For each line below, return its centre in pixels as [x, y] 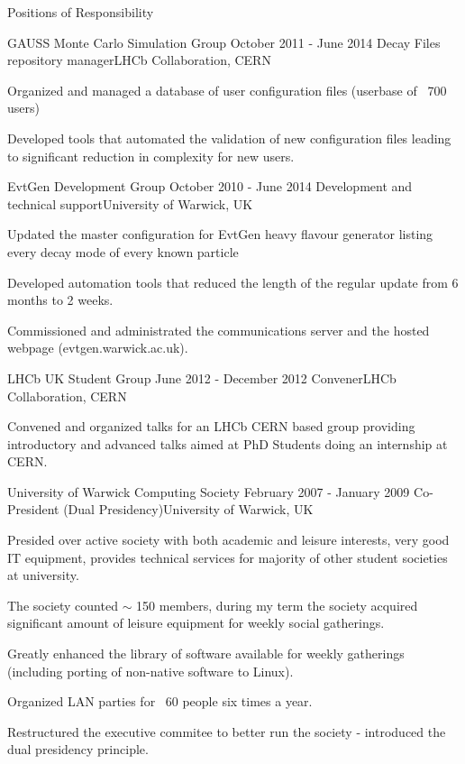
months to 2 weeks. [60, 300]
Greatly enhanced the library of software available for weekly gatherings [206, 654]
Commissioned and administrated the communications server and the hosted [219, 330]
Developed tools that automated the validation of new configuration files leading [229, 138]
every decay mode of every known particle [123, 251]
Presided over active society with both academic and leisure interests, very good [228, 540]
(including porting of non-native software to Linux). [150, 671]
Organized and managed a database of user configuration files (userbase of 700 [227, 90]
